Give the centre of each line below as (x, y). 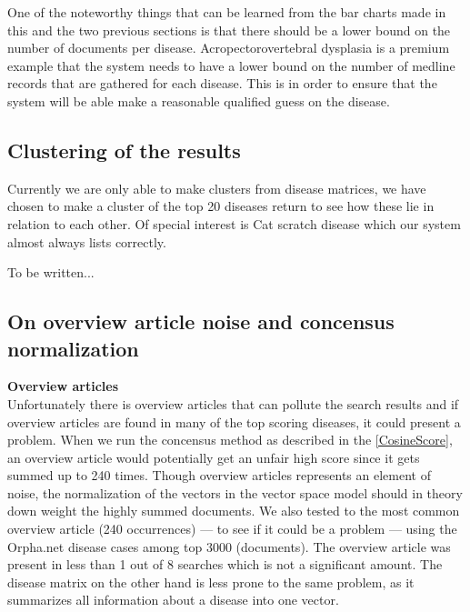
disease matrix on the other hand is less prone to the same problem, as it (211, 582)
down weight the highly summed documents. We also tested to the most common (234, 511)
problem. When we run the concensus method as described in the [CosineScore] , (230, 440)
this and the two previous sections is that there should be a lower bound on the (229, 30)
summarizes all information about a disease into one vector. (173, 600)
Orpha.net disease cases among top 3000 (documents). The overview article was (229, 546)
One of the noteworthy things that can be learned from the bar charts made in (227, 12)
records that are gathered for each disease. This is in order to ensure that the (222, 83)
